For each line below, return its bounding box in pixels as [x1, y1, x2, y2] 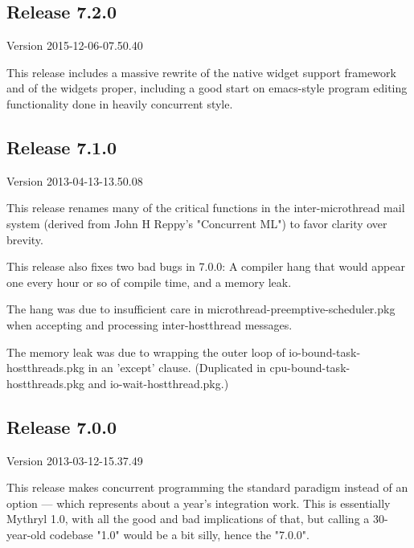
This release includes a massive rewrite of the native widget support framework [6, 63, 396, 80]
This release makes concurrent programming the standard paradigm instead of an [6, 479, 408, 496]
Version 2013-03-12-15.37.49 [6, 452, 143, 468]
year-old [6, 526, 47, 542]
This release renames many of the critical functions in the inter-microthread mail [6, 199, 405, 216]
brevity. [6, 231, 43, 247]
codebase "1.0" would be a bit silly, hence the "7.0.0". [49, 526, 309, 542]
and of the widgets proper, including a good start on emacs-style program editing [6, 80, 408, 96]
